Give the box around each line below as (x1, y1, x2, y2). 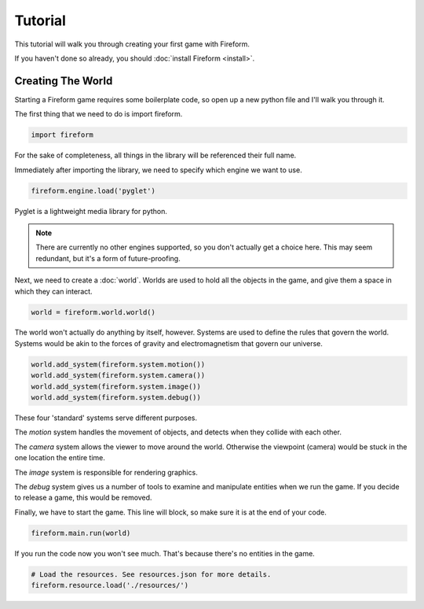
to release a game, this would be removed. (14, 493, 152, 503)
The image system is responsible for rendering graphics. (14, 467, 198, 477)
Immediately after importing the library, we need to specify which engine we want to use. (14, 165, 302, 175)
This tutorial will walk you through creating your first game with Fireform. (14, 39, 250, 49)
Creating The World (14, 74, 113, 87)
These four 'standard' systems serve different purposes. (14, 413, 198, 423)
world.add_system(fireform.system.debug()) (31, 393, 202, 402)
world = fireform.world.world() (31, 308, 156, 316)
